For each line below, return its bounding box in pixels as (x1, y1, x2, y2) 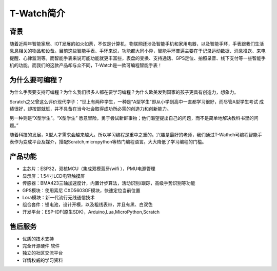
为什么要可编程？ (9, 76, 64, 85)
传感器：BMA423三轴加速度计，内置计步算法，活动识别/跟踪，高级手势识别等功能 (22, 180, 195, 186)
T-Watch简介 (9, 8, 66, 19)
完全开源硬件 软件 (22, 243, 60, 249)
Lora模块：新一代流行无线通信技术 (22, 194, 95, 200)
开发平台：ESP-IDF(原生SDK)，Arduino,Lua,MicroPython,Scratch (22, 209, 160, 215)
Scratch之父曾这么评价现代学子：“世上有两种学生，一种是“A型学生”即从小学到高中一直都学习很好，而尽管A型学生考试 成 (9, 98, 264, 105)
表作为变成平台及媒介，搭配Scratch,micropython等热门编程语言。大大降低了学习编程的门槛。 (9, 139, 207, 145)
